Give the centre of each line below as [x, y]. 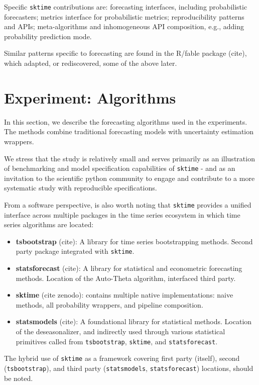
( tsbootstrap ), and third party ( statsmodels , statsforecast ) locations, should [129, 368]
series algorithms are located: [49, 224]
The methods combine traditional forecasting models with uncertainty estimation [129, 131]
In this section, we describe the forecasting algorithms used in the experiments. [126, 121]
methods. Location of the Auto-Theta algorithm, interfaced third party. [126, 278]
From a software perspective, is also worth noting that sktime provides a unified [128, 204]
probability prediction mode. [48, 36]
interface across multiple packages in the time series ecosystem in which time [122, 214]
